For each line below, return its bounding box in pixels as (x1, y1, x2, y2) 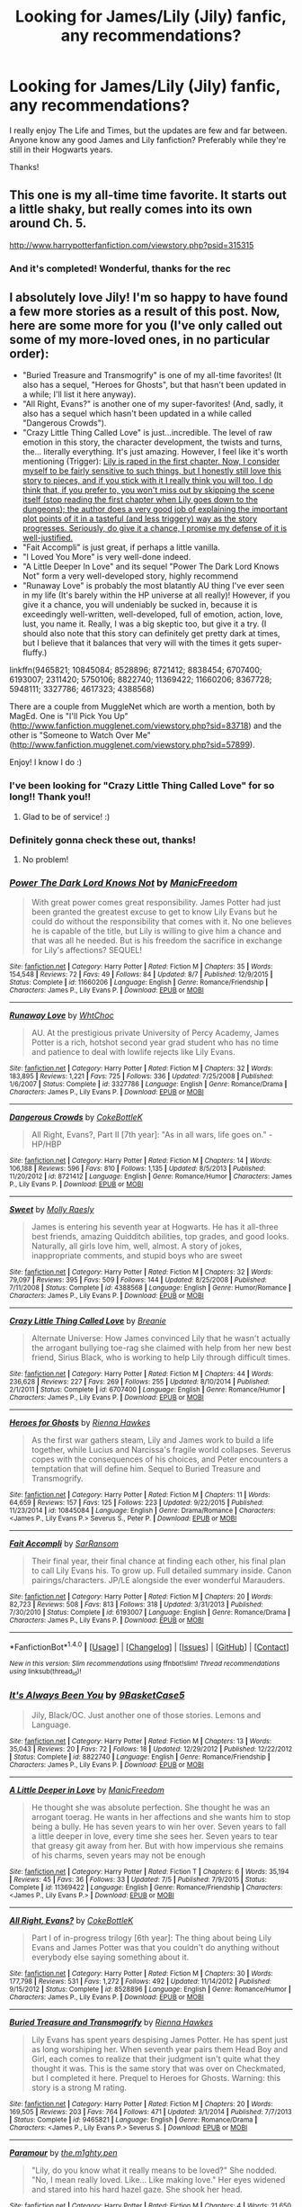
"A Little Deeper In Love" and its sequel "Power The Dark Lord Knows (22, 561, 280, 572)
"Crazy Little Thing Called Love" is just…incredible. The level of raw (22, 428, 272, 438)
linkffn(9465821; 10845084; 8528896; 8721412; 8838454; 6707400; (9, 664, 262, 676)
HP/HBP (31, 1139, 62, 1149)
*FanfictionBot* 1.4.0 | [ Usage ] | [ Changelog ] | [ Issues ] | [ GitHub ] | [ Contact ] (9, 1640, 289, 1653)
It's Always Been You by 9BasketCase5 (9, 1689, 185, 1702)
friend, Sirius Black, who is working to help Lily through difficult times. (31, 1352, 290, 1363)
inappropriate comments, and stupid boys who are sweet (31, 1250, 243, 1261)
